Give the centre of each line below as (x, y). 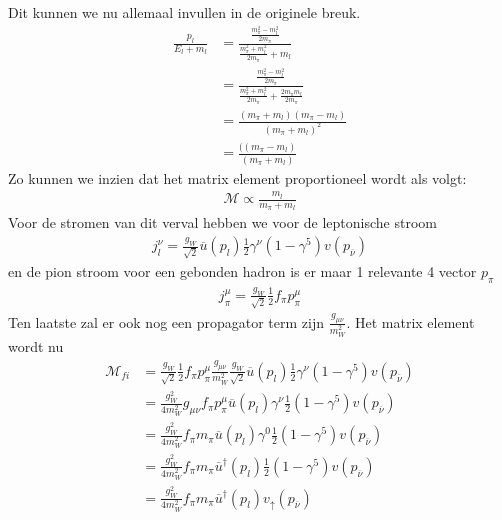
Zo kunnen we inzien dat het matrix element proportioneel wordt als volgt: (237, 177)
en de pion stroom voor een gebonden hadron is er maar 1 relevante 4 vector (242, 270)
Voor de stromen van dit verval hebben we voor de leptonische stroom (222, 222)
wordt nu (36, 345)
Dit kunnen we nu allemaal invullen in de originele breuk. (184, 12)
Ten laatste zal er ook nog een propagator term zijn (166, 321)
